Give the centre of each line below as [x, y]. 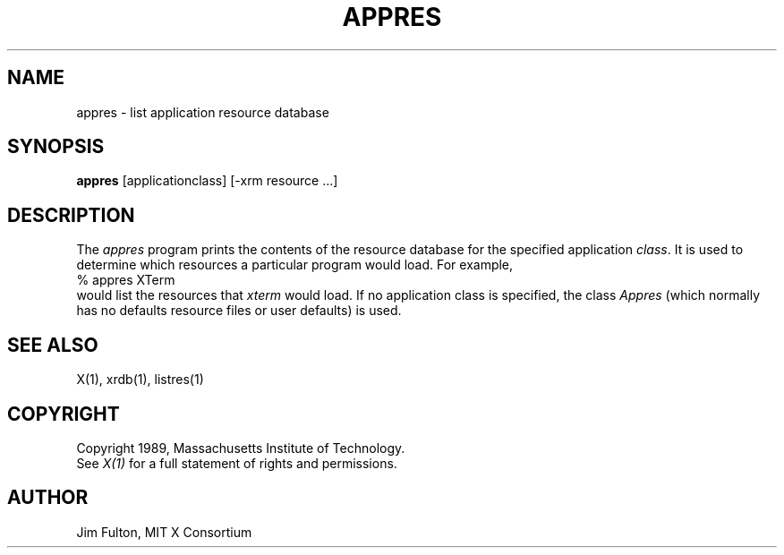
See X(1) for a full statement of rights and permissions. [237, 463]
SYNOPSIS [56, 147]
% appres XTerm [126, 280]
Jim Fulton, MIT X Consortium [164, 532]
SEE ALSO [53, 345]
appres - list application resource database [203, 112]
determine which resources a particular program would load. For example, [295, 265]
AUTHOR [48, 498]
